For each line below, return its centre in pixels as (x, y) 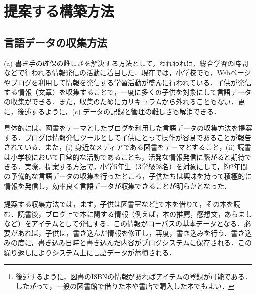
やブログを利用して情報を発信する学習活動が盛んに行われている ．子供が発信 (128, 82)
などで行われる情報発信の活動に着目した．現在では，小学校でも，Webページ (128, 73)
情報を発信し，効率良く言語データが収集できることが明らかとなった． (118, 185)
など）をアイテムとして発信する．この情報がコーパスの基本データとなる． (124, 223)
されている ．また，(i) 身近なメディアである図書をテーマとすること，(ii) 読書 (128, 147)
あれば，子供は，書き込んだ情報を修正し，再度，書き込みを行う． (124, 233)
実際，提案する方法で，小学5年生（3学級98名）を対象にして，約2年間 (136, 166)
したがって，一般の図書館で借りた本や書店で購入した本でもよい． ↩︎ (125, 286)
